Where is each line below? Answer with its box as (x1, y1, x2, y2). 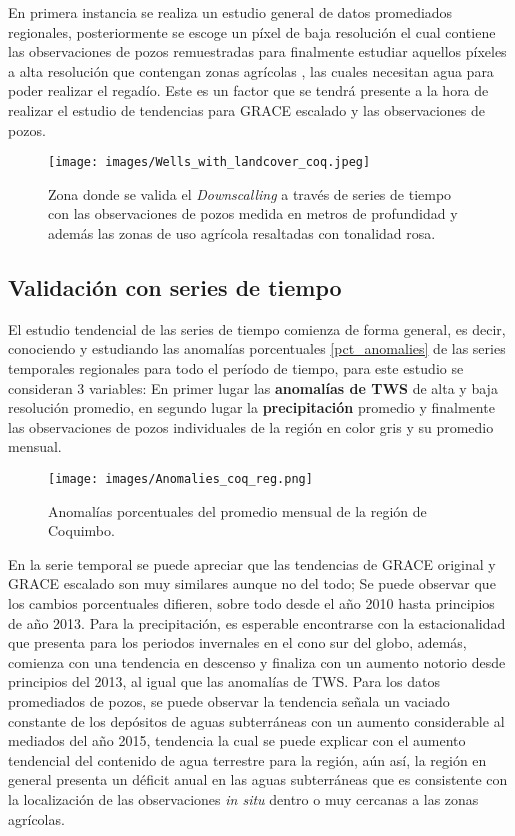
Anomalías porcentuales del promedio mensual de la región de (48, 500, 427, 521)
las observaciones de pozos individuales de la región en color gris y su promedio (8, 416, 494, 437)
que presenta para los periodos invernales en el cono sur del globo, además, (8, 632, 467, 653)
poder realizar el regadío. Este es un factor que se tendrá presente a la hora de (8, 80, 489, 101)
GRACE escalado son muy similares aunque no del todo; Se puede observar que (8, 573, 496, 594)
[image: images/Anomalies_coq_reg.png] (48, 471, 313, 486)
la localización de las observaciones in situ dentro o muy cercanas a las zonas (8, 788, 479, 809)
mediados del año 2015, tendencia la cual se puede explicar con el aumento (8, 730, 466, 751)
